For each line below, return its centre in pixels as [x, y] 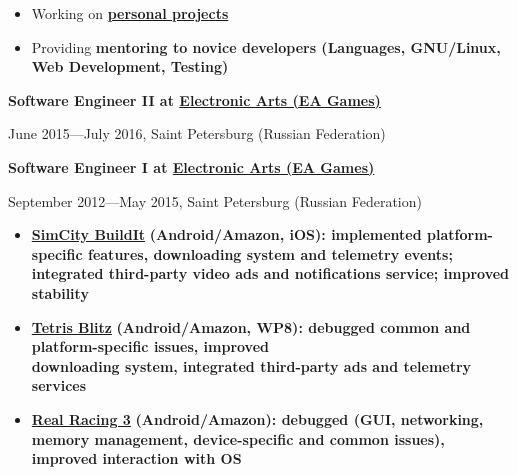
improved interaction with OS [136, 458]
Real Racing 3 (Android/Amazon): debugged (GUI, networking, [257, 418]
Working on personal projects [130, 13]
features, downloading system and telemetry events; [270, 253]
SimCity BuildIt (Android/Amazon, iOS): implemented [226, 234]
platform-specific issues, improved [150, 346]
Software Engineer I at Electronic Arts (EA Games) [191, 166]
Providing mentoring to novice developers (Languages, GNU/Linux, [266, 46]
